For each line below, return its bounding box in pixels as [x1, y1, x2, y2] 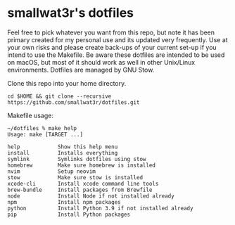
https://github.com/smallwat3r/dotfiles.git [7, 98, 140, 106]
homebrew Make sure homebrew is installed [7, 162, 156, 169]
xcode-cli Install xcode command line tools [7, 180, 159, 187]
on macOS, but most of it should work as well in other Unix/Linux [7, 58, 196, 66]
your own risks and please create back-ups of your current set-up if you [7, 43, 217, 51]
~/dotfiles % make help [7, 124, 77, 131]
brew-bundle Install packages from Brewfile [7, 186, 153, 193]
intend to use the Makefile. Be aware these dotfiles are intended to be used [7, 51, 225, 59]
